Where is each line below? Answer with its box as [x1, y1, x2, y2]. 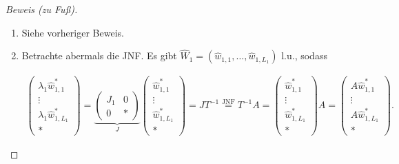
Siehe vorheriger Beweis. [21, 25, 124, 39]
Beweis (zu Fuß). [6, 2, 78, 16]
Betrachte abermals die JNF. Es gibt [21, 48, 177, 63]
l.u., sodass [281, 48, 327, 63]
